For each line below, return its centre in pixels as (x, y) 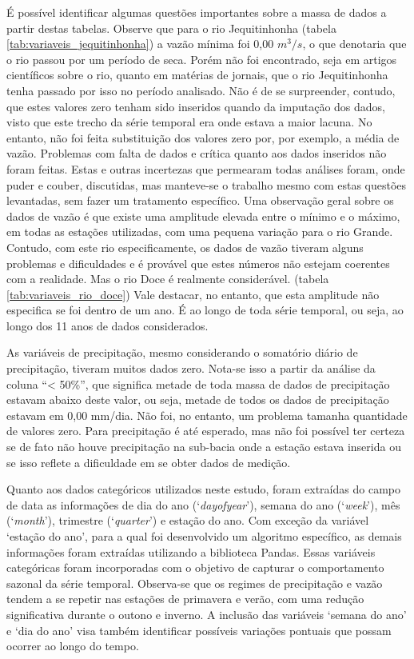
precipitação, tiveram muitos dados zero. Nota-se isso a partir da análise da (191, 368)
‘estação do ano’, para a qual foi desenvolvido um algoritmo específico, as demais (204, 536)
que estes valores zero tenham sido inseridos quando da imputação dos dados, (196, 106)
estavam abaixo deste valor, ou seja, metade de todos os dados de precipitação (198, 399)
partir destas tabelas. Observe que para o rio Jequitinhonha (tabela (171, 28)
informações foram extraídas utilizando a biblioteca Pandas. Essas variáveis (191, 551)
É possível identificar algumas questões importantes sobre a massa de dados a (197, 12)
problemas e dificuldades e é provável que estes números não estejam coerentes (198, 263)
